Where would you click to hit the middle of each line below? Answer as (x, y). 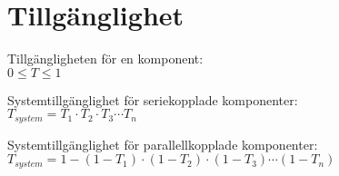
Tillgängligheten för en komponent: (105, 59)
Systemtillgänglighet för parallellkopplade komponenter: (163, 144)
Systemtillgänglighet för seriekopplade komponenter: (153, 99)
